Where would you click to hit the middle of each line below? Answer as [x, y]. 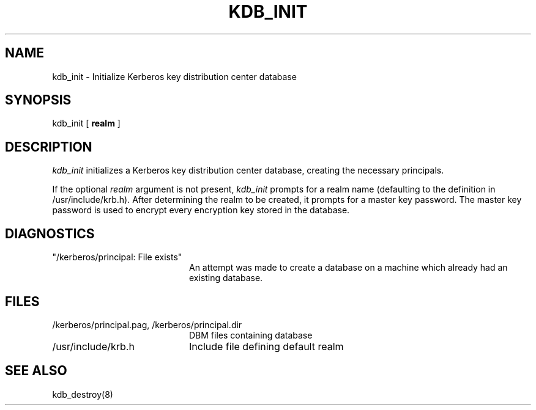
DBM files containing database [251, 335]
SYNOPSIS [38, 100]
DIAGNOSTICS [50, 233]
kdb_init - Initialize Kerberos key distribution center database [174, 76]
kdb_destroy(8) [83, 394]
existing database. [226, 278]
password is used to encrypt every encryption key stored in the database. [201, 210]
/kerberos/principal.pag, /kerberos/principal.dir [147, 324]
